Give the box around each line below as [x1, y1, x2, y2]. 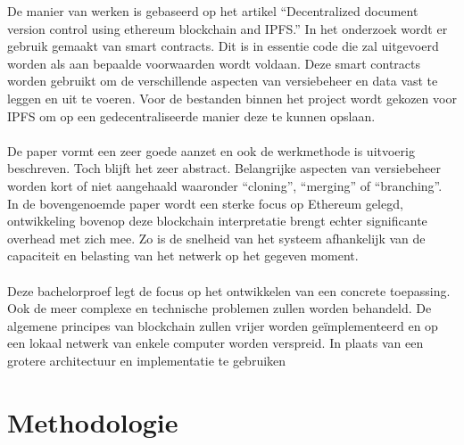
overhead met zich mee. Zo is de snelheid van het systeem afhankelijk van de [7, 228, 426, 247]
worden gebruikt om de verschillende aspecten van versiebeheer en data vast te [7, 71, 438, 90]
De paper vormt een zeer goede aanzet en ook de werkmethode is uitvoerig [7, 141, 415, 160]
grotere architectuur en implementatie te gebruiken [7, 350, 286, 369]
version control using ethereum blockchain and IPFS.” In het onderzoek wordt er [7, 19, 448, 37]
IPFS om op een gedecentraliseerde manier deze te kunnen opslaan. [7, 106, 376, 125]
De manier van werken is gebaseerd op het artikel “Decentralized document [7, 2, 418, 20]
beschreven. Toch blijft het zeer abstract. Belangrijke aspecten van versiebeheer [7, 159, 442, 177]
